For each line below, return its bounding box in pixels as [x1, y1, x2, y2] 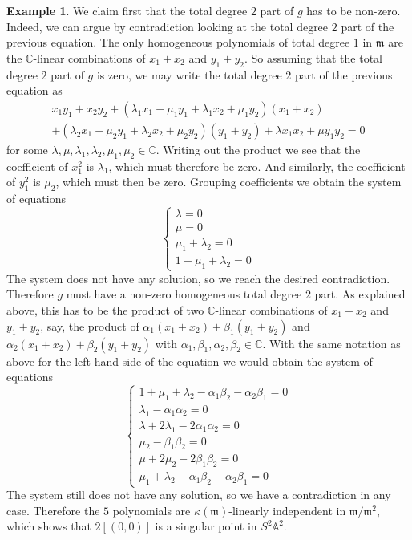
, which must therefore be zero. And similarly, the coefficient [108, 157, 406, 174]
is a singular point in [155, 518, 257, 534]
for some [6, 140, 48, 157]
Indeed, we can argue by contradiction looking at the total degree [6, 18, 329, 35]
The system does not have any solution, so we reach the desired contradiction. [6, 270, 390, 286]
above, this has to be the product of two [6, 302, 204, 319]
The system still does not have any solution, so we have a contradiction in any [6, 486, 391, 503]
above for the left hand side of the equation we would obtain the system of [6, 352, 373, 369]
